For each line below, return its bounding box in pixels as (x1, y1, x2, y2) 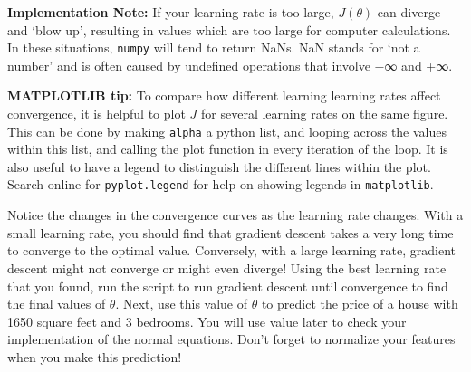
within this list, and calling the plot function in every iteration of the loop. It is (7, 139, 448, 158)
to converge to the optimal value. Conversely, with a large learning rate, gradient (7, 241, 456, 260)
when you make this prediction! (7, 347, 182, 366)
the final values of (7, 294, 106, 313)
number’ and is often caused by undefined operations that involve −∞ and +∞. (7, 55, 453, 74)
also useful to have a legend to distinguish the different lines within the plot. (7, 157, 431, 176)
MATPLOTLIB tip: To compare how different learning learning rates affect (7, 86, 441, 105)
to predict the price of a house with (261, 294, 458, 313)
